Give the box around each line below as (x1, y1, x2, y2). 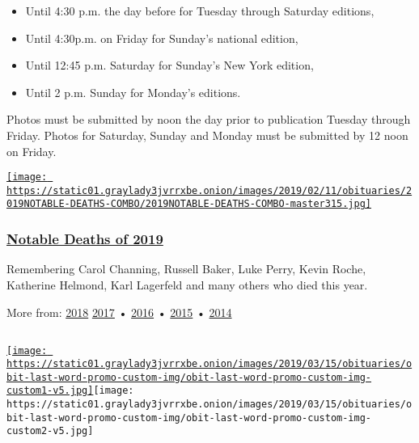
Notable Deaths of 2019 (6, 229, 163, 249)
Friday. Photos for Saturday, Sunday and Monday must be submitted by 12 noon (6, 126, 408, 143)
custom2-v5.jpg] (6, 425, 94, 437)
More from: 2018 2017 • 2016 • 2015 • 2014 (6, 303, 232, 320)
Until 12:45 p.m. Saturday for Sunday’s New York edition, (25, 57, 314, 74)
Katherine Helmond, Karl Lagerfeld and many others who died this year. (6, 276, 368, 293)
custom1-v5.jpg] (6, 385, 94, 397)
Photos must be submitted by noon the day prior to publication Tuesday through (6, 111, 411, 128)
